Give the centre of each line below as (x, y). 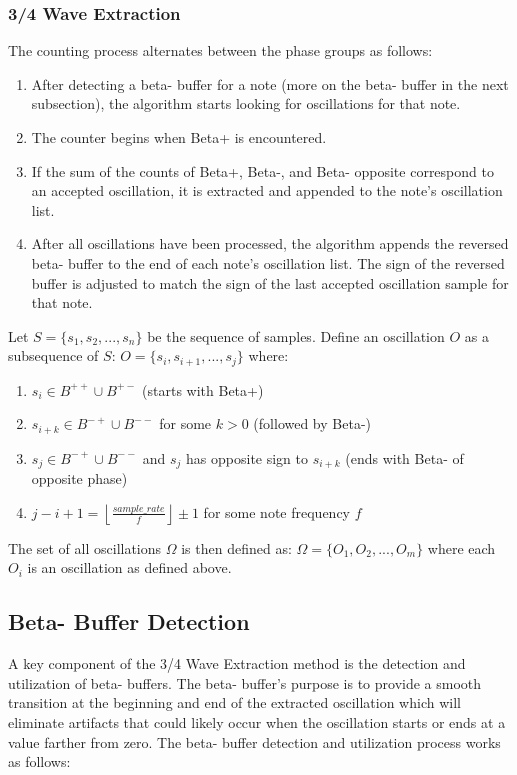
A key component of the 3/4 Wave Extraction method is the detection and (237, 663)
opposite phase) (79, 478)
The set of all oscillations (85, 547)
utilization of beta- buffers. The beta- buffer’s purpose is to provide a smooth (245, 682)
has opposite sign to (247, 457)
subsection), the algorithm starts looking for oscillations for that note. (246, 103)
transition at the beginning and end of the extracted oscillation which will (234, 702)
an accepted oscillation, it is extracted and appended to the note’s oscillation (267, 190)
